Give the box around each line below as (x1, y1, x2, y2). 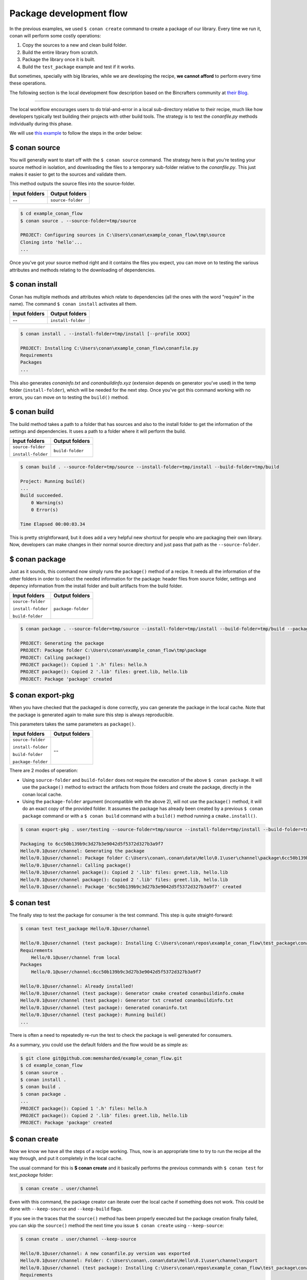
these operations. (9, 80, 47, 87)
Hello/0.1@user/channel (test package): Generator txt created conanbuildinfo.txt (20, 997, 234, 1004)
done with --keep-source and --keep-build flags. (9, 1206, 123, 1212)
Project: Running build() (20, 478, 85, 484)
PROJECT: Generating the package (20, 640, 104, 646)
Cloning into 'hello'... (20, 239, 83, 245)
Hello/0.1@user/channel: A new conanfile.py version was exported (20, 1250, 190, 1256)
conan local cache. (22, 791, 62, 797)
